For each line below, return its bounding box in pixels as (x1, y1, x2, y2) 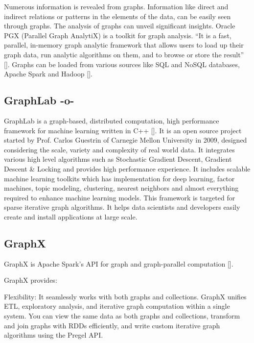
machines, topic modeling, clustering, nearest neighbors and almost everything (4, 183, 239, 193)
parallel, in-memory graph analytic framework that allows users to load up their (4, 40, 244, 50)
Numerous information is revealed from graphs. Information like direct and (4, 1, 229, 11)
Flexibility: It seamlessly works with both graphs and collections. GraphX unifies (4, 291, 247, 301)
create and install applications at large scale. (4, 211, 138, 221)
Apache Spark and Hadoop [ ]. (4, 69, 92, 79)
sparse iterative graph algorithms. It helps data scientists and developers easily (4, 202, 240, 212)
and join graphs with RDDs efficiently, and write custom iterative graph (4, 320, 220, 330)
